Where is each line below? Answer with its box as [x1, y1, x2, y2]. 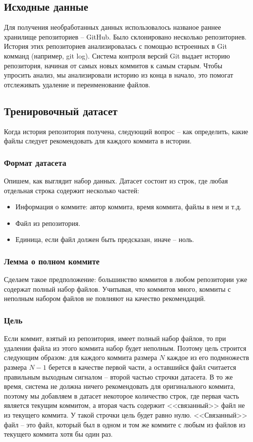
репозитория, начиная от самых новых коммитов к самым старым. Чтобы [4, 60, 223, 70]
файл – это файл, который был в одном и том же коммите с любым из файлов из [4, 419, 246, 429]
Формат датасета [4, 156, 66, 168]
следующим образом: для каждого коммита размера [4, 352, 157, 362]
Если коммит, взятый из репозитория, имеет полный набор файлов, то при [4, 333, 226, 343]
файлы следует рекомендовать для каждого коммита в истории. [4, 136, 192, 146]
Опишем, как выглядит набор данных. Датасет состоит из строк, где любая [4, 175, 228, 185]
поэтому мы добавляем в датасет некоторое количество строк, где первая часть [4, 390, 239, 401]
